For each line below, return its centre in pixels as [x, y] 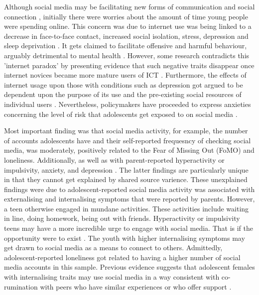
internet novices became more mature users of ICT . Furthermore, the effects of [125, 75]
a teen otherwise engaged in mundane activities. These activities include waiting [127, 208]
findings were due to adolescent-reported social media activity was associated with [129, 189]
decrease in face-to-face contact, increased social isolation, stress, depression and [126, 36]
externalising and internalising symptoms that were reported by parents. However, [129, 199]
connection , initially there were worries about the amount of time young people [126, 16]
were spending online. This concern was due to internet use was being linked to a [128, 26]
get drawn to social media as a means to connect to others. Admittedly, [113, 247]
